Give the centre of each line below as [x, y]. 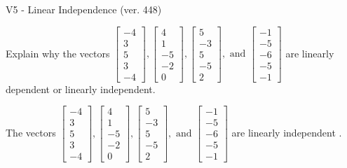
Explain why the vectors [58, 53]
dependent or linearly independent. [81, 89]
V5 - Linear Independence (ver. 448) [84, 9]
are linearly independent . [287, 132]
